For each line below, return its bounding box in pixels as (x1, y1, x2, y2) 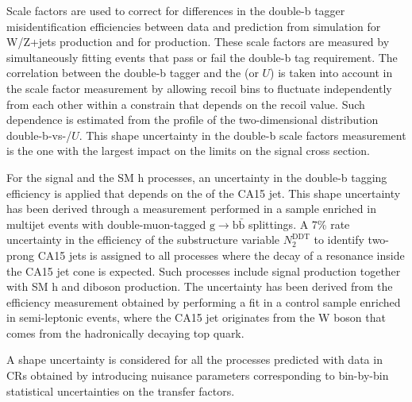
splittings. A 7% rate (248, 215, 350, 232)
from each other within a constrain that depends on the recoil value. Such (6, 95, 365, 112)
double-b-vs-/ (6, 126, 72, 143)
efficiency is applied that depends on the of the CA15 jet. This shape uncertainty (6, 184, 401, 201)
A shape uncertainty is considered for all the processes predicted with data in (6, 351, 383, 368)
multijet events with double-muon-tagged (6, 215, 206, 232)
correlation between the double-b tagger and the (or (6, 64, 259, 81)
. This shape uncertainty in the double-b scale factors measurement (79, 126, 406, 143)
